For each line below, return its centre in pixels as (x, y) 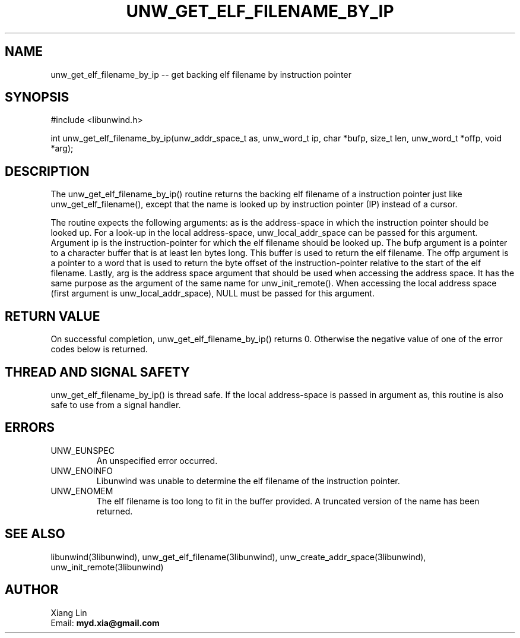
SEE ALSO (35, 534)
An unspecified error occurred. (157, 460)
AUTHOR (32, 590)
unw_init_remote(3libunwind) (107, 567)
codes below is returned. (99, 349)
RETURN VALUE (53, 316)
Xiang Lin (69, 612)
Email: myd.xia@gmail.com (105, 623)
